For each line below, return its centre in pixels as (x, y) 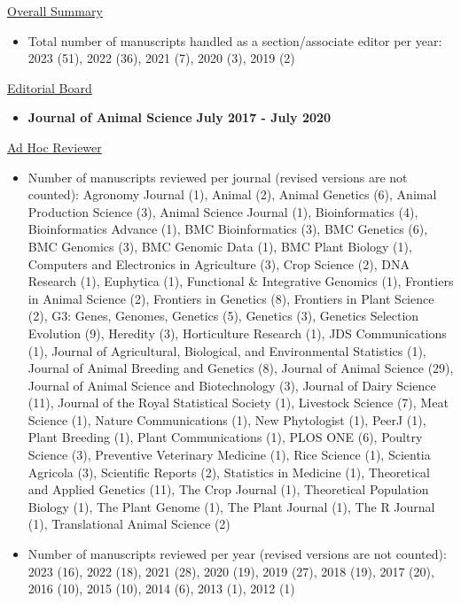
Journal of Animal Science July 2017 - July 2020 (180, 117)
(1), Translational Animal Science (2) (129, 524)
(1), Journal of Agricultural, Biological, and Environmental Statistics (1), (227, 350)
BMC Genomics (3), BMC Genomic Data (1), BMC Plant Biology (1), (220, 246)
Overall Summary (55, 11)
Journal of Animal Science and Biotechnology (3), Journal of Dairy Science (232, 385)
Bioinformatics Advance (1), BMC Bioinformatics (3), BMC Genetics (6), (228, 229)
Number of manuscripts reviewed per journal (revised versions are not (218, 177)
